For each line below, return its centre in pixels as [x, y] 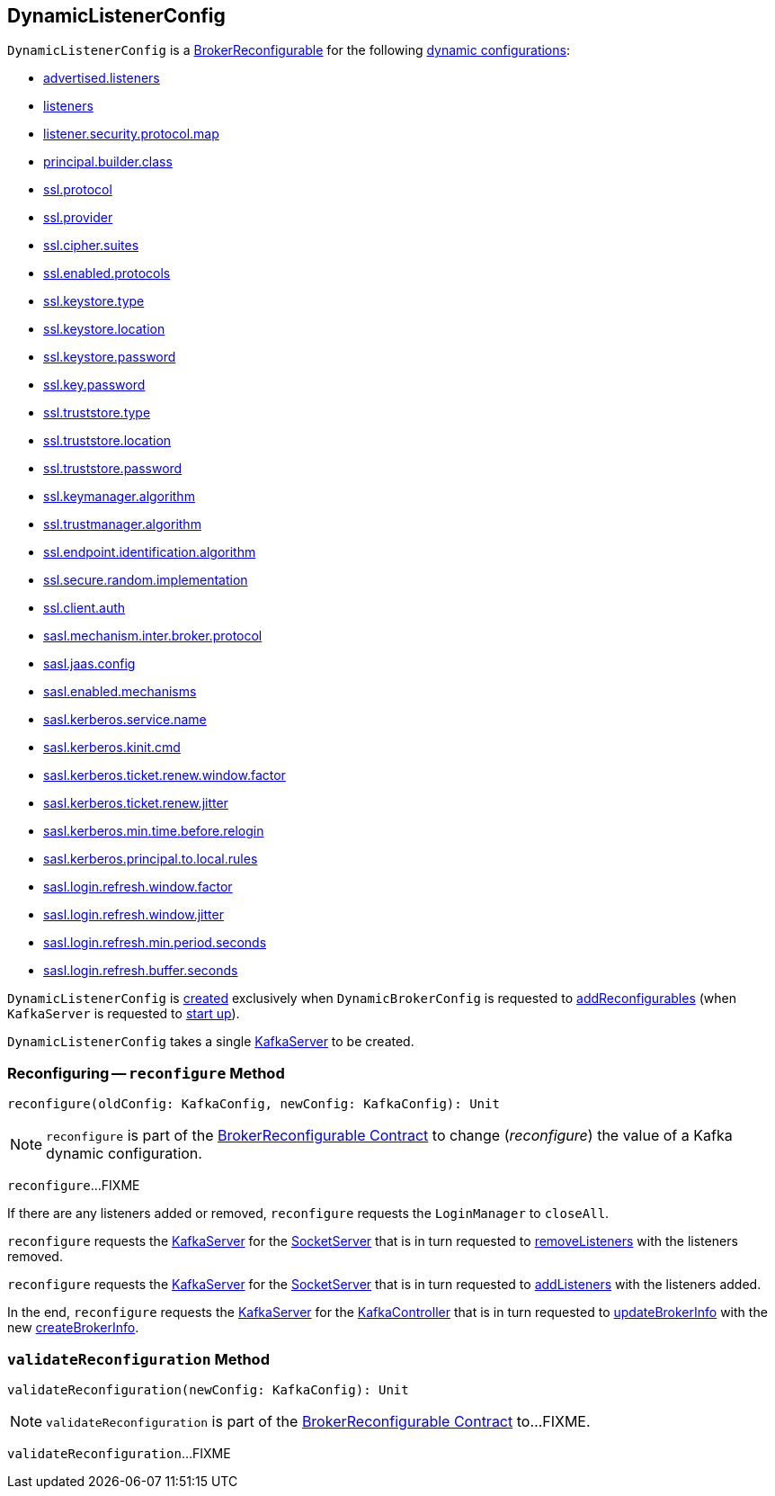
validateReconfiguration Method [138, 1359]
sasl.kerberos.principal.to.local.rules [151, 859]
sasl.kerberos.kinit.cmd [112, 748]
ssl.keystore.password [110, 357]
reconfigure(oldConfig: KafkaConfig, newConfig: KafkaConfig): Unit [254, 1104]
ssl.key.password [94, 385]
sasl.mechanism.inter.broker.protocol [153, 636]
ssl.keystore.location [104, 329]
